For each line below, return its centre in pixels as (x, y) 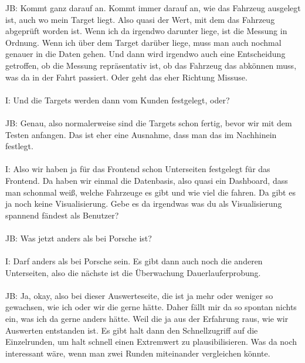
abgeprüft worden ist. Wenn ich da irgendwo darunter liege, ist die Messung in (146, 31)
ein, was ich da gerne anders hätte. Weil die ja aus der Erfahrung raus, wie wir (147, 319)
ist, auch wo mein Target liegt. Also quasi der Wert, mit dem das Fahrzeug (140, 19)
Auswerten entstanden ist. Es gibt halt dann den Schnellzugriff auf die (132, 330)
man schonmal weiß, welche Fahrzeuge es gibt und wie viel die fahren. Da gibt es (150, 192)
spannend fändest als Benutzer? (62, 215)
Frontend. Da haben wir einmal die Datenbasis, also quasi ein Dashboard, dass (147, 180)
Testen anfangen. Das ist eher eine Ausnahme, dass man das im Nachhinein (141, 134)
